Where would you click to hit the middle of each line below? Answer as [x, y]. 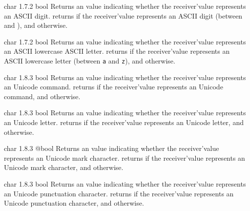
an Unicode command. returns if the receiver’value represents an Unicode [114, 87]
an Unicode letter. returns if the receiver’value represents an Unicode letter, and [124, 122]
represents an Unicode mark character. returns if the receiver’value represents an [125, 158]
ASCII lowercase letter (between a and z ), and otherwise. [90, 60]
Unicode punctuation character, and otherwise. [74, 203]
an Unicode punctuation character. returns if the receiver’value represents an [119, 193]
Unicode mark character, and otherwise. [64, 167]
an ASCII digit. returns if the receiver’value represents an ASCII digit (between [123, 15]
